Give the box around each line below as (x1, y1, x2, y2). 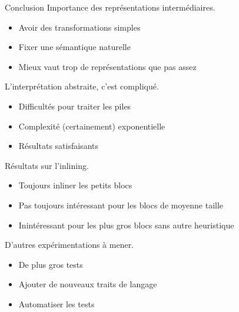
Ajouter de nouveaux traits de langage (18, 278, 157, 290)
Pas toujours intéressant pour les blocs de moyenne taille (18, 198, 224, 211)
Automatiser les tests (18, 297, 95, 310)
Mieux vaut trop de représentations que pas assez (18, 60, 197, 72)
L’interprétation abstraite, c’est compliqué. (5, 80, 159, 92)
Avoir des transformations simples (18, 21, 141, 33)
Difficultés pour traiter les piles (18, 99, 131, 112)
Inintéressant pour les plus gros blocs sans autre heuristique (18, 218, 234, 231)
